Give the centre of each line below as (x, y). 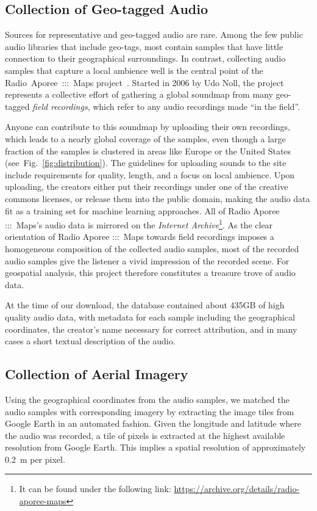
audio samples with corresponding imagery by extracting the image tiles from (150, 411)
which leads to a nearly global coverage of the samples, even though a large (145, 138)
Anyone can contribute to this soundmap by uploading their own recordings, (148, 127)
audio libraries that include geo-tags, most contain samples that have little (144, 46)
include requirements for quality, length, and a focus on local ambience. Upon (150, 174)
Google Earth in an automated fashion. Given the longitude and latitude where (153, 423)
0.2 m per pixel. (35, 459)
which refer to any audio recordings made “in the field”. (196, 106)
